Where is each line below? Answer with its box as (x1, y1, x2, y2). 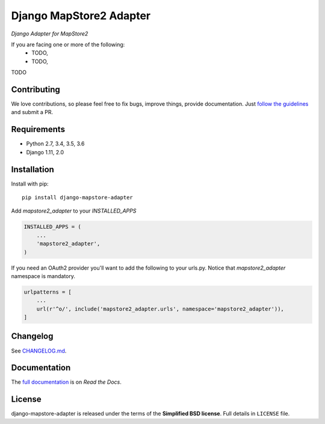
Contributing (11, 84, 60, 94)
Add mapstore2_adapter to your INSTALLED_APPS (11, 207, 137, 214)
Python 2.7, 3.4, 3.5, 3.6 (26, 140, 85, 147)
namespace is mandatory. (11, 272, 75, 279)
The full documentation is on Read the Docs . (11, 378, 122, 386)
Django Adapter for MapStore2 (11, 30, 88, 37)
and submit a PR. (11, 109, 54, 116)
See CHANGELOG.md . (11, 347, 67, 354)
